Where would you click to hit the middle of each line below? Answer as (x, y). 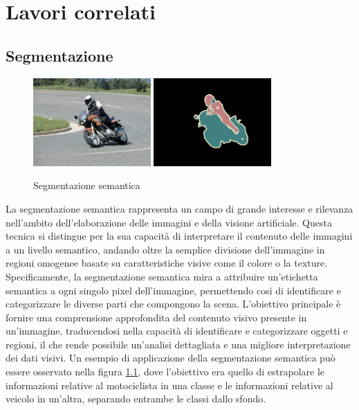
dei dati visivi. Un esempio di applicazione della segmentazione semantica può (171, 358)
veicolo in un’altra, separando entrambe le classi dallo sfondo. (136, 399)
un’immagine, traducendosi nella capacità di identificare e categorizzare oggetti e (177, 331)
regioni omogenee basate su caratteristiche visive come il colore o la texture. (167, 263)
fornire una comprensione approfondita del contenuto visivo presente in (156, 317)
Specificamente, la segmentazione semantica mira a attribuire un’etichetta (162, 276)
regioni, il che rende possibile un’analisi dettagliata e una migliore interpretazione (178, 344)
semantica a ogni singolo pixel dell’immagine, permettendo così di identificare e (173, 290)
